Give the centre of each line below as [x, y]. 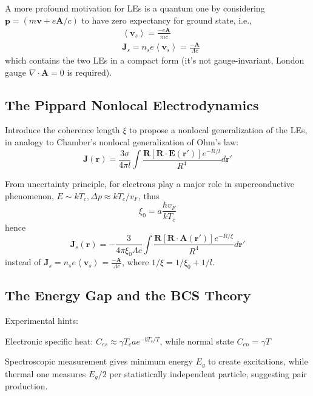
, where [136, 262]
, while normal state [197, 341]
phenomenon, [29, 195]
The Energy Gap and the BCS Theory [128, 295]
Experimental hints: [42, 321]
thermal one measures [45, 373]
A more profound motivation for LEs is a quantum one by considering [135, 8]
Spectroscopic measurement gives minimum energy [99, 361]
